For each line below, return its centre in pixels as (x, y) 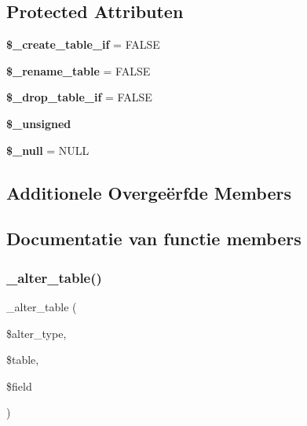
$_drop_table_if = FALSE (79, 97)
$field (19, 386)
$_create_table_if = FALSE (83, 44)
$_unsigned (39, 123)
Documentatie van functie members (154, 239)
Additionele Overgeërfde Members (149, 192)
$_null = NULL (48, 150)
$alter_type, (37, 333)
